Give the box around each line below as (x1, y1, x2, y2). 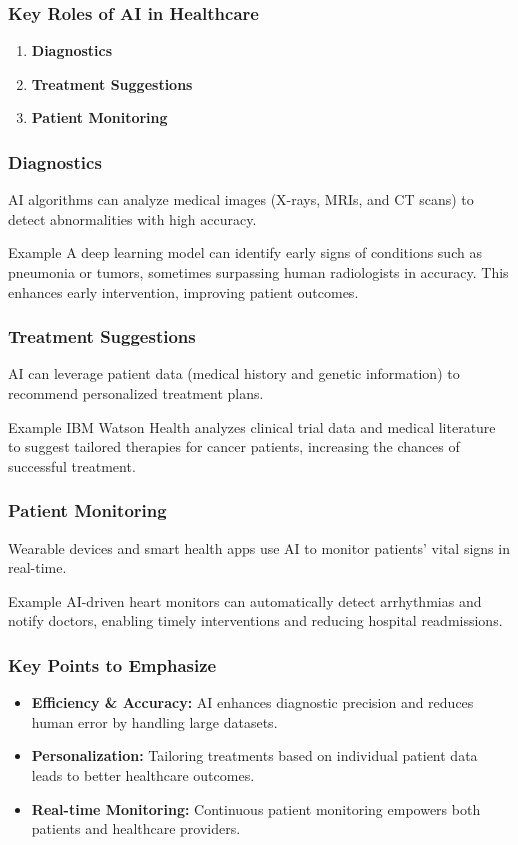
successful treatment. (8, 455, 136, 476)
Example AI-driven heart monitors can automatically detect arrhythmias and (8, 590, 482, 611)
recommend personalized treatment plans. (8, 383, 264, 403)
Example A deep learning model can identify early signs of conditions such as (8, 242, 482, 263)
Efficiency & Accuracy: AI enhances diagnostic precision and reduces (31, 692, 474, 713)
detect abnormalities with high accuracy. (8, 208, 257, 229)
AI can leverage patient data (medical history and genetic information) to (8, 363, 460, 384)
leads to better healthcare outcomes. (31, 764, 255, 785)
